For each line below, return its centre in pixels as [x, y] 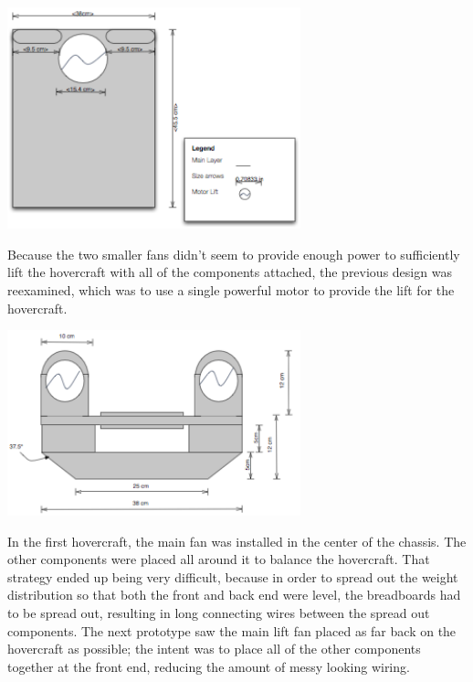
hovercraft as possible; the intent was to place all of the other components [214, 649]
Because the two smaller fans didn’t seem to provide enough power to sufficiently [234, 254]
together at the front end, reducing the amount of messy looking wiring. [209, 666]
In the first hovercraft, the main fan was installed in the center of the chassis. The [237, 541]
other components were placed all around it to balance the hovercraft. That [219, 559]
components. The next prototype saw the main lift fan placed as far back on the [232, 630]
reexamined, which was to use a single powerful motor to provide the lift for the [231, 290]
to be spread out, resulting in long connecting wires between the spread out [219, 612]
